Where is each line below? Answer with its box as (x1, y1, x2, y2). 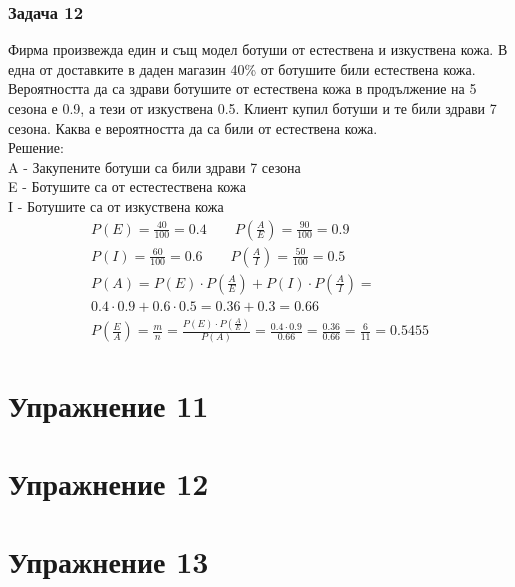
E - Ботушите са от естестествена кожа (8, 176, 246, 197)
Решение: (8, 137, 64, 158)
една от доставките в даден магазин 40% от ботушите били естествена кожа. (8, 58, 476, 79)
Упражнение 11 (8, 384, 209, 425)
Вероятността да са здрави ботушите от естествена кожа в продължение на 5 (8, 78, 477, 99)
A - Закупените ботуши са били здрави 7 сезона (8, 156, 301, 177)
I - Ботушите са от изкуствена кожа (8, 195, 224, 216)
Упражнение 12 (8, 462, 209, 503)
